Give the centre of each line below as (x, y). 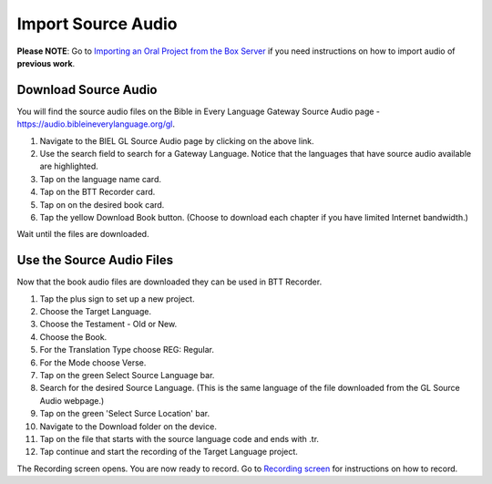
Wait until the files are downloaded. (83, 234)
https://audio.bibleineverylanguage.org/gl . (96, 124)
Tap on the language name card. (101, 179)
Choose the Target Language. (96, 312)
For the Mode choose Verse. (93, 362)
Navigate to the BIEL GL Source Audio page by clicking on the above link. (177, 140)
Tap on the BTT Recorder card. (97, 192)
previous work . (46, 63)
